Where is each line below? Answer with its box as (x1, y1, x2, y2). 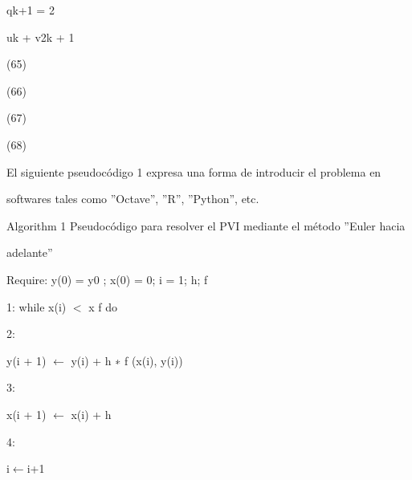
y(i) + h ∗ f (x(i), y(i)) (71, 352, 183, 368)
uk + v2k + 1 (6, 28, 75, 45)
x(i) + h (71, 405, 112, 422)
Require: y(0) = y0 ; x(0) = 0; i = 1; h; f (6, 271, 208, 287)
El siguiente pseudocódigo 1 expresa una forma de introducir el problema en (6, 163, 381, 180)
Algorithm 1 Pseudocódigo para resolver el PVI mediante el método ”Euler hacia (6, 217, 406, 234)
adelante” (6, 244, 53, 261)
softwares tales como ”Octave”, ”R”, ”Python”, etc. (6, 190, 259, 207)
